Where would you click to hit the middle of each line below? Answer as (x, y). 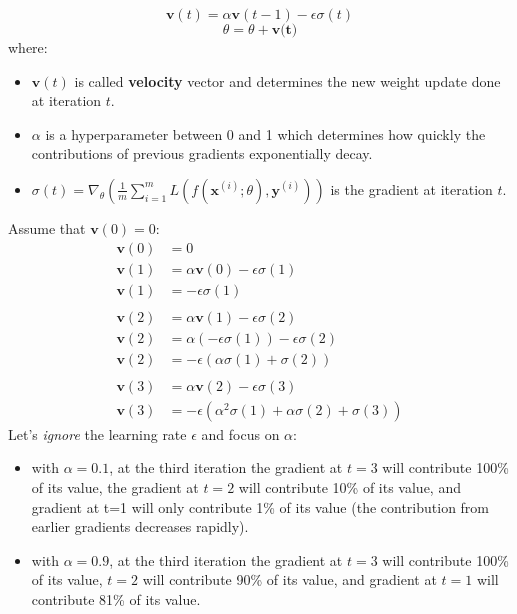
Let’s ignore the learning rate (97, 433)
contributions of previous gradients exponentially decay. (202, 153)
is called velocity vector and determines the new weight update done (287, 80)
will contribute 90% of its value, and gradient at (289, 579)
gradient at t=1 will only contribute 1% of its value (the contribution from (260, 506)
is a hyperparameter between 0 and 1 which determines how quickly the (265, 133)
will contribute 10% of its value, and (349, 487)
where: (28, 47)
